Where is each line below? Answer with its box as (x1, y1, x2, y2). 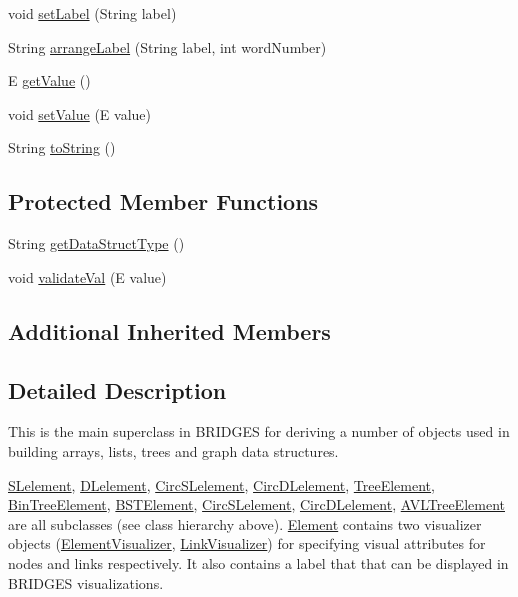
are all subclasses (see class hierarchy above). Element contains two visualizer (8, 513, 482, 534)
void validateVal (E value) (8, 266, 167, 287)
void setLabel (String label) (8, 3, 177, 23)
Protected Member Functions (8, 186, 319, 217)
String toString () (8, 137, 116, 158)
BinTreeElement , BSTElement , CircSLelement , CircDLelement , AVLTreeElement (8, 494, 505, 515)
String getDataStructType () (8, 233, 185, 254)
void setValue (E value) (8, 103, 152, 124)
